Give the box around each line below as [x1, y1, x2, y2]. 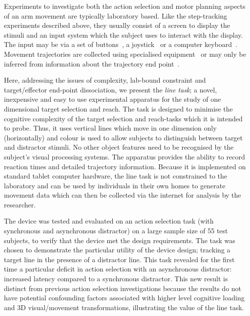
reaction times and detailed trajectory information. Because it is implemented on [4, 161, 246, 171]
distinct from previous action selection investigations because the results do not [4, 283, 242, 293]
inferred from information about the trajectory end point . [4, 58, 180, 68]
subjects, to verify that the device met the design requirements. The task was [4, 235, 235, 245]
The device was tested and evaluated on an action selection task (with [4, 216, 214, 226]
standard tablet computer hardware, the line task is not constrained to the [4, 171, 228, 181]
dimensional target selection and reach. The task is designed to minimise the [4, 103, 233, 113]
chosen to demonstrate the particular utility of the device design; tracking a [4, 245, 230, 255]
